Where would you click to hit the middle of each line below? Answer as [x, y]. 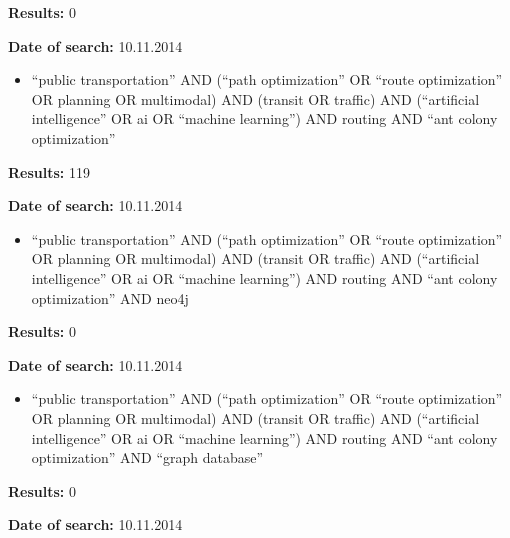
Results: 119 [49, 171]
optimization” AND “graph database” [147, 457]
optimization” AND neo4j [110, 297]
